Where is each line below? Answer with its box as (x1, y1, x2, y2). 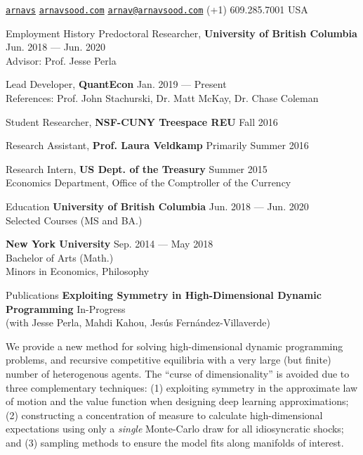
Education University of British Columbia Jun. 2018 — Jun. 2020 (6, 199, 309, 213)
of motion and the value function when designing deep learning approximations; (6, 394, 349, 409)
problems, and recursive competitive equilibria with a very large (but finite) (6, 352, 331, 367)
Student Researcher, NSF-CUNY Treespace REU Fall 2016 (6, 114, 278, 129)
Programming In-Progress (6, 301, 126, 316)
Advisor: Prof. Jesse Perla (6, 53, 117, 68)
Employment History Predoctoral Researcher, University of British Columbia (6, 25, 357, 40)
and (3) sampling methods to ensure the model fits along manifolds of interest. (6, 435, 344, 449)
